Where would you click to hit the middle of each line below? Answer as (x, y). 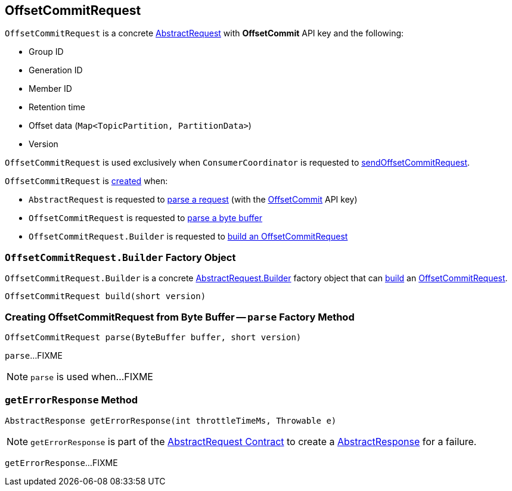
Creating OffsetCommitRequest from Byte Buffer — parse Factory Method (180, 317)
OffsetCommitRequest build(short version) (105, 296)
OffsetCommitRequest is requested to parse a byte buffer (146, 218)
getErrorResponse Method (72, 400)
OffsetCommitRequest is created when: (86, 181)
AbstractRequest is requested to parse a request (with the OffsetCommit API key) (193, 200)
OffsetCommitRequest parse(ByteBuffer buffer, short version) (153, 337)
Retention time (57, 107)
